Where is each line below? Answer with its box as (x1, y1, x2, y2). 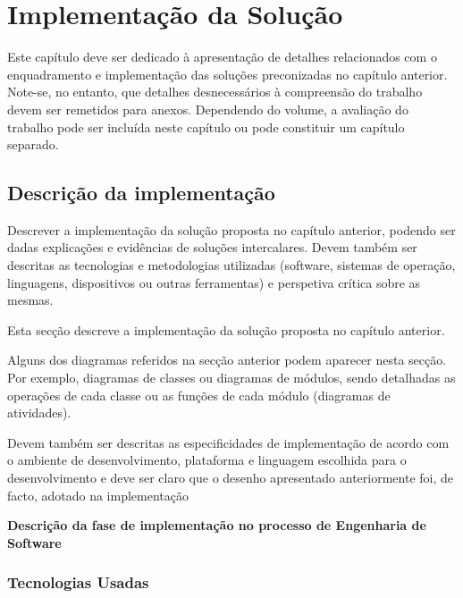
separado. (7, 135, 59, 154)
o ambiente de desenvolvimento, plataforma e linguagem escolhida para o (7, 451, 407, 469)
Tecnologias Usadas (7, 571, 149, 594)
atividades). (7, 403, 72, 422)
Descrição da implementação (7, 179, 275, 206)
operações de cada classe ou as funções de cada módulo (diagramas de (7, 385, 391, 404)
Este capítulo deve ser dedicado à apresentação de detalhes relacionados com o (7, 47, 437, 66)
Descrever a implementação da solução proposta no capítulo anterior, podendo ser (7, 220, 456, 239)
